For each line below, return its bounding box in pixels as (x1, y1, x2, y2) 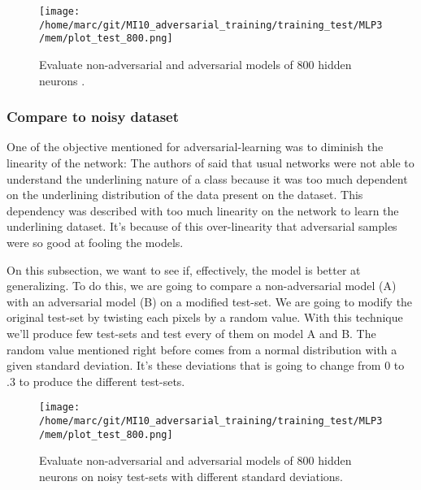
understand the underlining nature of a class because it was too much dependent (7, 170, 408, 187)
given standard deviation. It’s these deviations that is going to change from (7, 357, 381, 374)
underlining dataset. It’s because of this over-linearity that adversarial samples (7, 218, 397, 235)
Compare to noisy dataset (7, 106, 180, 127)
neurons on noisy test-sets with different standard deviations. (39, 467, 343, 484)
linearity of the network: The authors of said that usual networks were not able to (7, 154, 414, 171)
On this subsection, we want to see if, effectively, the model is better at (7, 261, 361, 278)
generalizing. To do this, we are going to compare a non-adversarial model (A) (7, 277, 397, 294)
